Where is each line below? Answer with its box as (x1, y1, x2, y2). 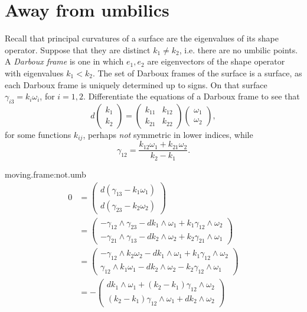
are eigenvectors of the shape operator (147, 55, 285, 67)
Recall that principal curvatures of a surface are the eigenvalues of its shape (5, 32, 279, 44)
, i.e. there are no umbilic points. (179, 43, 298, 56)
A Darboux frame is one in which (5, 55, 124, 67)
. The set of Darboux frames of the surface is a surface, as (92, 66, 302, 79)
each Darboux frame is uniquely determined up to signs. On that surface (5, 78, 267, 91)
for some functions (5, 128, 71, 140)
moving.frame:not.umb (5, 168, 86, 180)
